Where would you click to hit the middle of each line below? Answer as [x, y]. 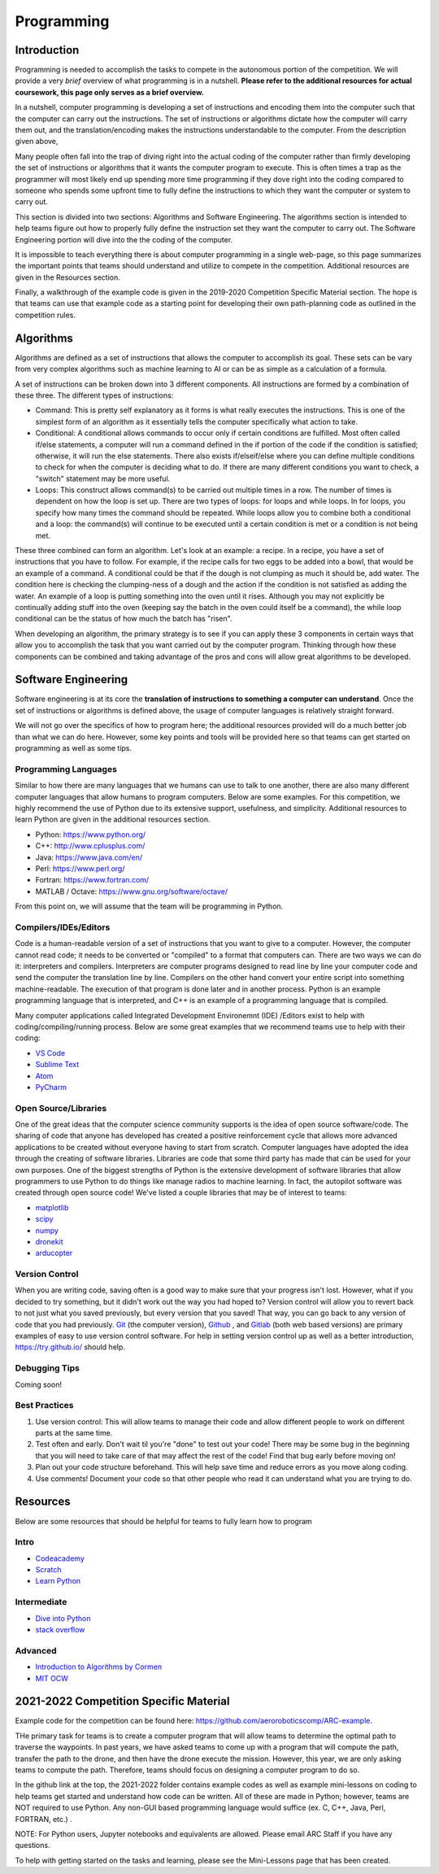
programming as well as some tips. [74, 748]
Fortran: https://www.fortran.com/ [92, 880]
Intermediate [41, 1602]
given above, [37, 142]
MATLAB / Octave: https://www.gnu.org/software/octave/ [132, 891]
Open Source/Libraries [61, 1108]
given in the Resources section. [68, 277]
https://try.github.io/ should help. [70, 1347]
